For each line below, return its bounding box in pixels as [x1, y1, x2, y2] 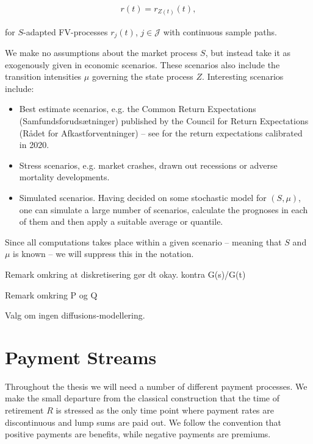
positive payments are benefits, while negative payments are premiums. [5, 428, 271, 440]
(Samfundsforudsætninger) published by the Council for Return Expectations [19, 114, 309, 127]
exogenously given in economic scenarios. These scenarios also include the [5, 58, 280, 71]
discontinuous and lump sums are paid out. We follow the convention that [5, 415, 282, 428]
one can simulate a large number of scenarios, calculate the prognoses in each [19, 203, 308, 216]
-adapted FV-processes [23, 25, 108, 38]
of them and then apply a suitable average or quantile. [19, 215, 223, 228]
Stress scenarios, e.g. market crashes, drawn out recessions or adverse [19, 158, 278, 171]
